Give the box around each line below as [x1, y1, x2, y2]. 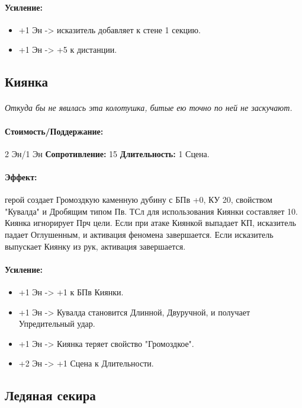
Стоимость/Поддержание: [5, 125, 104, 137]
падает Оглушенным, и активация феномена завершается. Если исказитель [5, 228, 274, 240]
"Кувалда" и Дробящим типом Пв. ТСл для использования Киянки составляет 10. [5, 205, 298, 217]
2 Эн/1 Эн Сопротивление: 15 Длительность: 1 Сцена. [5, 147, 210, 160]
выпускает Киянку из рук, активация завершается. [5, 240, 186, 252]
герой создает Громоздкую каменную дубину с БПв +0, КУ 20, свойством [5, 193, 272, 206]
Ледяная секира [5, 386, 96, 404]
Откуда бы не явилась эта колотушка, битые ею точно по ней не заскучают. [5, 101, 293, 114]
